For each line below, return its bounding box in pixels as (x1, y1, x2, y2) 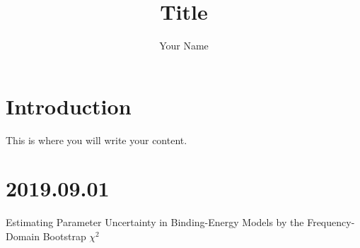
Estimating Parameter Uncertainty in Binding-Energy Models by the (6, 215, 304, 230)
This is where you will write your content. (6, 132, 187, 147)
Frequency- (307, 215, 355, 230)
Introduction (6, 91, 132, 120)
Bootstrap (42, 228, 86, 243)
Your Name (159, 38, 209, 53)
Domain (6, 228, 40, 243)
